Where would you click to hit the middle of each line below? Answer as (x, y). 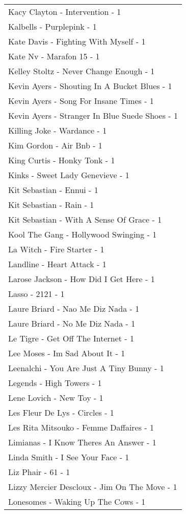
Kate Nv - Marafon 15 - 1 (54, 56)
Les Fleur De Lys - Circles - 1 (61, 412)
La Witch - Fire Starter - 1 (56, 249)
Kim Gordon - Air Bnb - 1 (55, 145)
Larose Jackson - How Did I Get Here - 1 (82, 279)
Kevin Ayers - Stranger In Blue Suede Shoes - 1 (93, 115)
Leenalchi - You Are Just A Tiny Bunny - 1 (86, 368)
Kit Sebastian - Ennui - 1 (53, 190)
